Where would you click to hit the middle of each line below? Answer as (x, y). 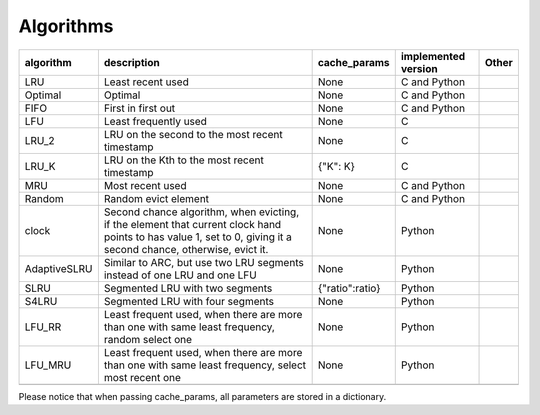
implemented (433, 56)
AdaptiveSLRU (58, 268)
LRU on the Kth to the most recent (183, 160)
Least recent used (146, 82)
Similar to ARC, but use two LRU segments (203, 262)
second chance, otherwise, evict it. (186, 249)
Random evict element (156, 198)
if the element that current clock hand (192, 224)
